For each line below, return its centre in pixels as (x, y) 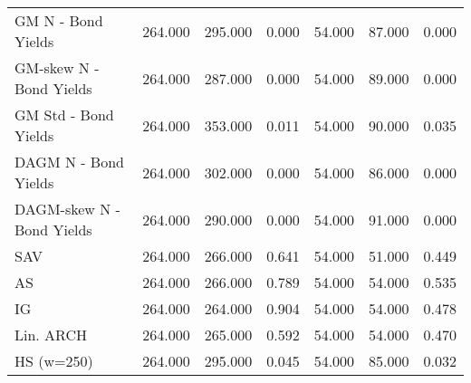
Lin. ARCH (51, 335)
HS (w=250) (54, 361)
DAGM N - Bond (69, 162)
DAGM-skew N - (67, 209)
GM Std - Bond (64, 115)
